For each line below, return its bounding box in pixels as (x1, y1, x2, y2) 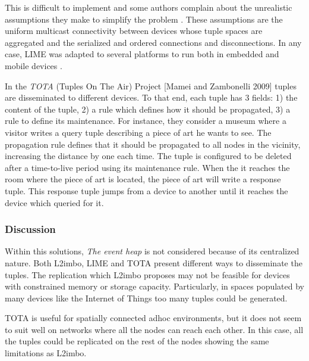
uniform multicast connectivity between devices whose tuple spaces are (5, 24, 263, 37)
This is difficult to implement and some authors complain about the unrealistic (5, 1, 292, 13)
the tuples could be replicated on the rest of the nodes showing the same (5, 335, 269, 347)
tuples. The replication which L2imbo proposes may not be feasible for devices (5, 268, 290, 281)
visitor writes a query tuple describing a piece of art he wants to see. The (5, 126, 272, 138)
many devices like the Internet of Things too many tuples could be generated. (5, 291, 288, 304)
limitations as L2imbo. (5, 347, 87, 359)
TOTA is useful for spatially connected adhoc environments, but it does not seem (5, 312, 302, 324)
